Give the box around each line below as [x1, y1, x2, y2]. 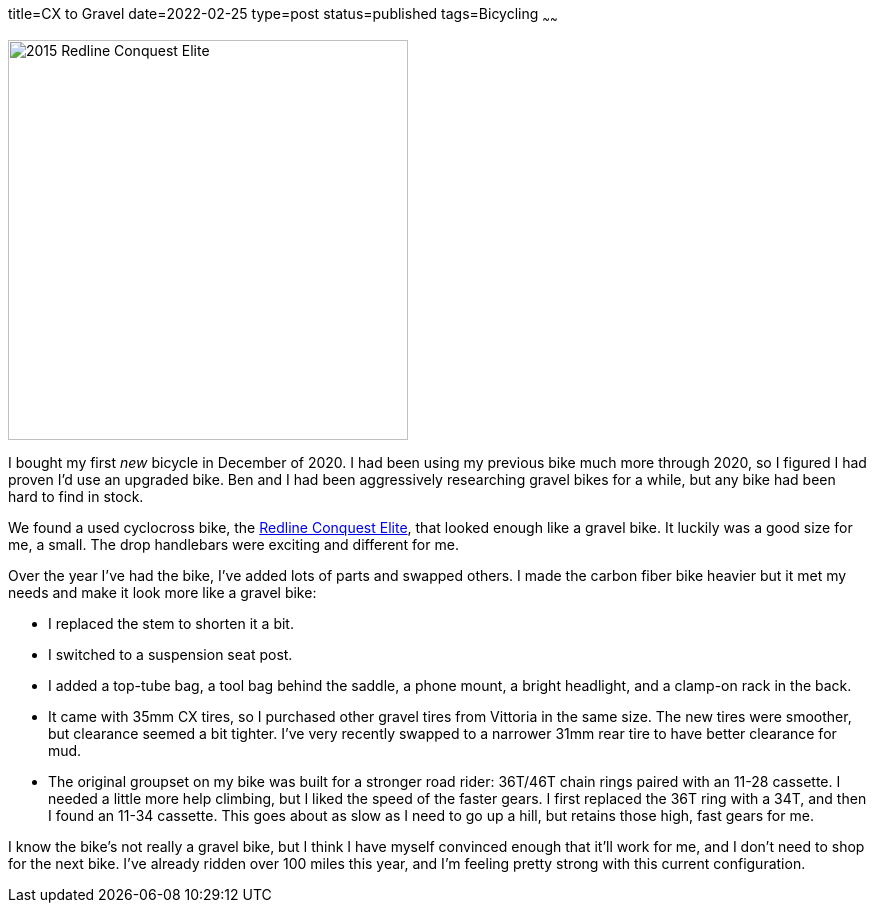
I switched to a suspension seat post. [48, 645, 293, 663]
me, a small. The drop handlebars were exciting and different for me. [8, 535, 459, 553]
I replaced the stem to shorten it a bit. [48, 614, 294, 632]
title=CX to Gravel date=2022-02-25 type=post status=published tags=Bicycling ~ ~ [8, 5, 558, 26]
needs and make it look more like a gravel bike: [8, 583, 317, 601]
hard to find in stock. [8, 487, 144, 505]
